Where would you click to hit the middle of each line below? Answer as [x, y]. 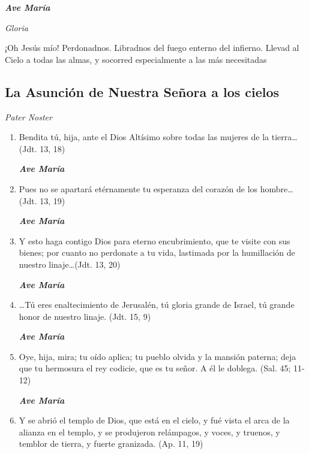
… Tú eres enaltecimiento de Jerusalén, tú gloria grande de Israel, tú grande [157, 305]
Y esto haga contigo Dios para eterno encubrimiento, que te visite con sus [154, 240]
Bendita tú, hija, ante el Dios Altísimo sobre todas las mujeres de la [144, 137]
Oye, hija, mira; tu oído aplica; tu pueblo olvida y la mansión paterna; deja [157, 356]
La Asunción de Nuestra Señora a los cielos [142, 91]
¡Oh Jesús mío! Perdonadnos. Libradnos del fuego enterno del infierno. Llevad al [152, 48]
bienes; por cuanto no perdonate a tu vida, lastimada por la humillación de [157, 252]
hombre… [277, 188]
